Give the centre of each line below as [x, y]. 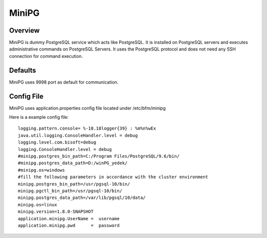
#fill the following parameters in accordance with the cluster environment [113, 177]
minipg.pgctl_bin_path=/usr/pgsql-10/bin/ [70, 191]
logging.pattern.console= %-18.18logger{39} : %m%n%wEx [87, 128]
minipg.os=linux [38, 205]
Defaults [23, 70]
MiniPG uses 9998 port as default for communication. [64, 82]
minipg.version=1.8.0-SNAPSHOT [56, 212]
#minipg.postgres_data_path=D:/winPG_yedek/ [73, 163]
